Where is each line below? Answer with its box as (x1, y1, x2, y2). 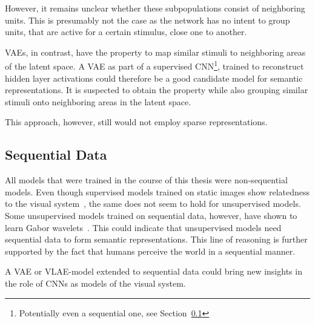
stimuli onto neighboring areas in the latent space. (5, 95, 191, 108)
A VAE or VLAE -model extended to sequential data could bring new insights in (5, 265, 302, 278)
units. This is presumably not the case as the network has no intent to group (5, 13, 290, 26)
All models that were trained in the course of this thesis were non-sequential (5, 174, 288, 186)
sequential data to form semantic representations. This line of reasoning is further (5, 233, 308, 246)
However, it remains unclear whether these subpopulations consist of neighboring (5, 2, 305, 14)
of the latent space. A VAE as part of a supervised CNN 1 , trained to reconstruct (5, 58, 304, 73)
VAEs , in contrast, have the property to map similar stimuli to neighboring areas (5, 45, 306, 58)
